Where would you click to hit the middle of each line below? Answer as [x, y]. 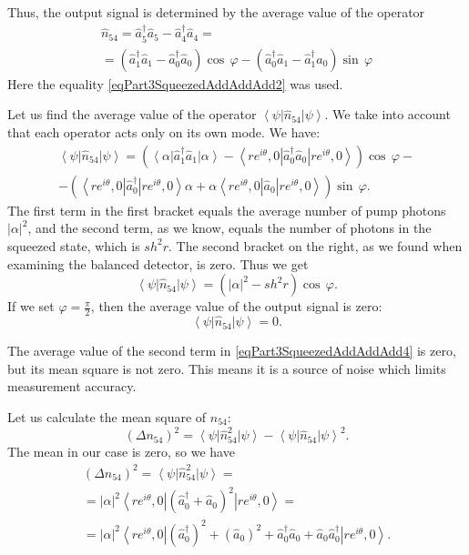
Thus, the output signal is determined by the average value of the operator [216, 12]
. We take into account [387, 114]
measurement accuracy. [72, 386]
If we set [31, 306]
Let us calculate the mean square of [107, 416]
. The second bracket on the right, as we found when [315, 245]
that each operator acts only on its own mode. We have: [164, 132]
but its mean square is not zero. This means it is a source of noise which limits [227, 368]
